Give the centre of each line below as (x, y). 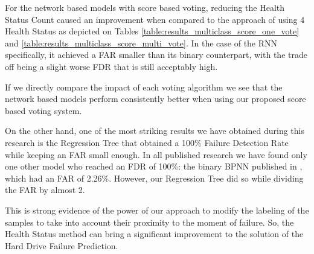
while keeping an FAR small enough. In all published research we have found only (156, 154)
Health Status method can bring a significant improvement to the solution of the (154, 234)
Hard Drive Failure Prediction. (62, 245)
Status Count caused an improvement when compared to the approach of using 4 (155, 19)
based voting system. (43, 110)
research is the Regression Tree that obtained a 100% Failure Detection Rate (147, 142)
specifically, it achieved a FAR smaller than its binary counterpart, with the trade (156, 55)
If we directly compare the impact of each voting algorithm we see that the (144, 87)
